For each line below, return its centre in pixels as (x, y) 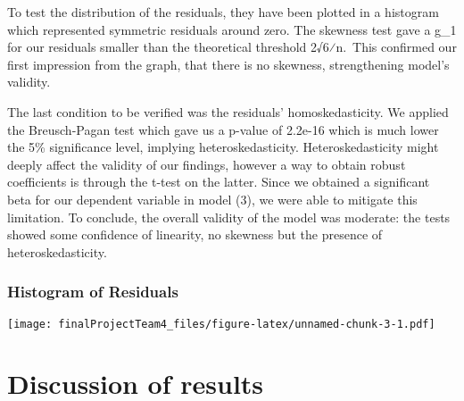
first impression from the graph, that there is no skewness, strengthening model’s (228, 64)
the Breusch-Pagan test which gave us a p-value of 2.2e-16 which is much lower (223, 129)
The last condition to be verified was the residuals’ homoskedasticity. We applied (228, 111)
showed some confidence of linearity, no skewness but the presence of (195, 234)
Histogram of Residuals (93, 292)
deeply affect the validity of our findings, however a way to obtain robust (207, 164)
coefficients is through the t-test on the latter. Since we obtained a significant (219, 182)
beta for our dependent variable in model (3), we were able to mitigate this (212, 199)
